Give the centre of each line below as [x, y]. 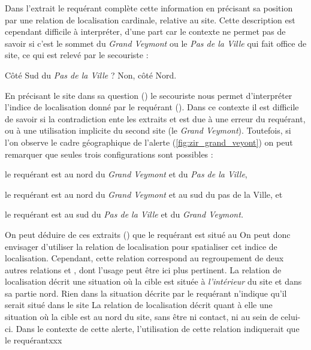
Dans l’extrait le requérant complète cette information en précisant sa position [149, 8]
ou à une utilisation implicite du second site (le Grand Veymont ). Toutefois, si [148, 130]
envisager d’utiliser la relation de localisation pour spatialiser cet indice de [141, 246]
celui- [291, 317]
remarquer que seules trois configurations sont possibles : [109, 154]
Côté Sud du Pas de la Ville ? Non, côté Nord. [91, 75]
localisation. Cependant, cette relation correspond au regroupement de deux [144, 258]
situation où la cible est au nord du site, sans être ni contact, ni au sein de [141, 317]
